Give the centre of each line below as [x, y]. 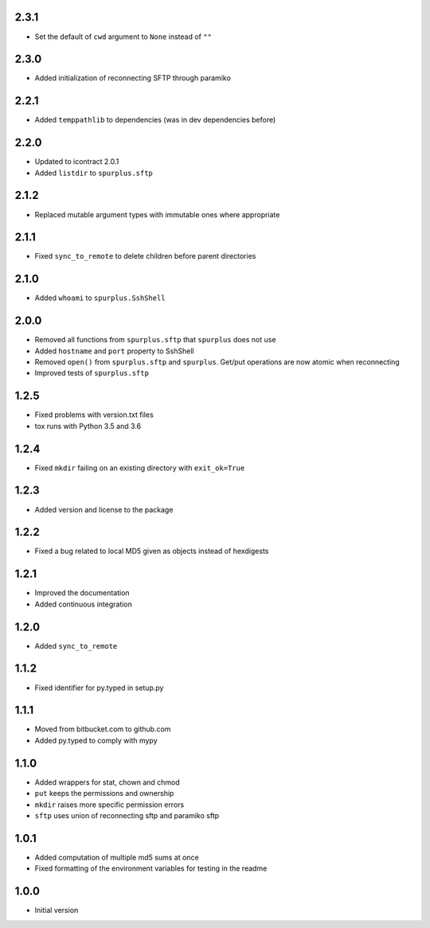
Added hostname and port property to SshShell [114, 351]
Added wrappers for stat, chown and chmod [107, 782]
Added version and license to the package [104, 509]
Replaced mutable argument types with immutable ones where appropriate [157, 214]
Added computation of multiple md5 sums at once [117, 857]
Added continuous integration [84, 604]
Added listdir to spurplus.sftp [94, 173]
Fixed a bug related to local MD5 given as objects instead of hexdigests [152, 551]
